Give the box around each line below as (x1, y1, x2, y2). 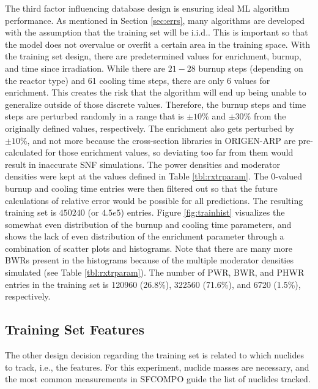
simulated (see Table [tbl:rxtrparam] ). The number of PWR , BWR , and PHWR (5, 266, 305, 279)
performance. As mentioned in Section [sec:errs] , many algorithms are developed (5, 13, 305, 26)
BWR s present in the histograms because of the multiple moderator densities (5, 254, 294, 266)
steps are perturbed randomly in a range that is (5, 110, 184, 123)
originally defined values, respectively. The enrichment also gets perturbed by (5, 121, 295, 134)
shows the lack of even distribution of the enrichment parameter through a (5, 230, 284, 243)
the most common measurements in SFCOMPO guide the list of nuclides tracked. (5, 372, 311, 385)
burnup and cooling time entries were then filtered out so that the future (5, 181, 278, 194)
